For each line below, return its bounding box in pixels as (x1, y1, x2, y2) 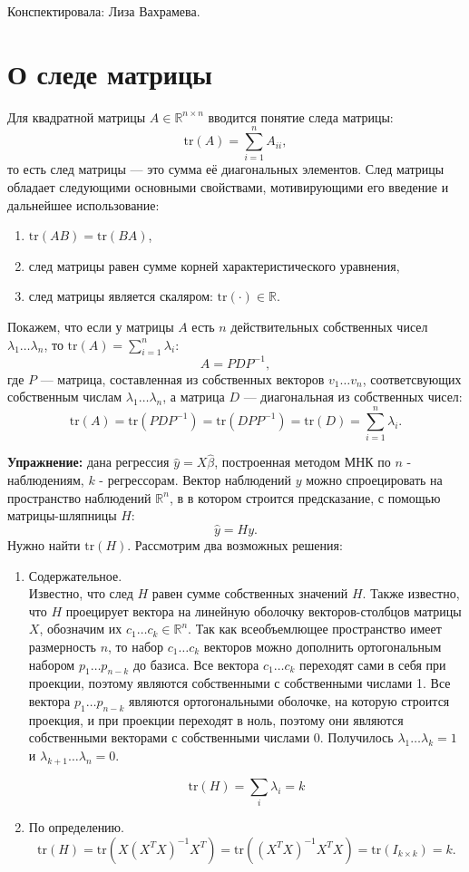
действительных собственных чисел (230, 317, 428, 335)
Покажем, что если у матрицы (7, 317, 174, 335)
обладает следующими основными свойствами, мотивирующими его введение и (7, 178, 449, 197)
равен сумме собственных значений (151, 584, 348, 603)
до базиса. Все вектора (132, 654, 259, 673)
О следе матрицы (7, 54, 212, 92)
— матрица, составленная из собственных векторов (40, 369, 325, 388)
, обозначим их (39, 619, 122, 638)
